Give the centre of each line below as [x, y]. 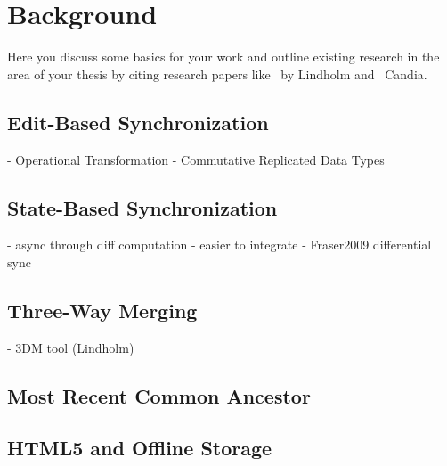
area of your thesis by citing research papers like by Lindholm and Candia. [217, 74]
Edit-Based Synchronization [138, 122]
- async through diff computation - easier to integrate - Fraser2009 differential [219, 245]
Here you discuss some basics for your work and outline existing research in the [223, 57]
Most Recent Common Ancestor [159, 395]
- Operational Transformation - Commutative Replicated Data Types [196, 159]
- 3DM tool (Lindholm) [71, 347]
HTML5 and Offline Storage [140, 448]
